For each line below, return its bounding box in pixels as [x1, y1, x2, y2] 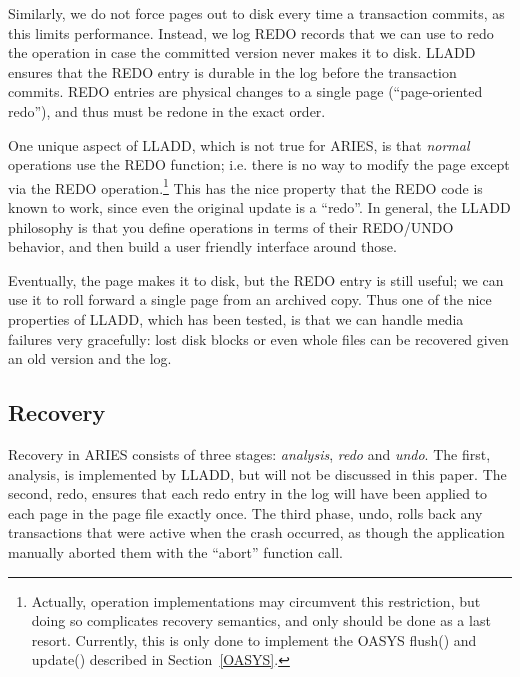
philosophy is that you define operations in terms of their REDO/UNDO [8, 216, 454, 237]
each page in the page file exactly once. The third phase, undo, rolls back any [8, 502, 483, 523]
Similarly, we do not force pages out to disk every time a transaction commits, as [8, 3, 505, 23]
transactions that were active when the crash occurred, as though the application [8, 522, 505, 543]
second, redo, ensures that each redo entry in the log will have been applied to [8, 483, 488, 504]
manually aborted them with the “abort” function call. [8, 541, 343, 562]
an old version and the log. [8, 348, 172, 369]
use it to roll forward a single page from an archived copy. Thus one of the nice [8, 289, 492, 310]
